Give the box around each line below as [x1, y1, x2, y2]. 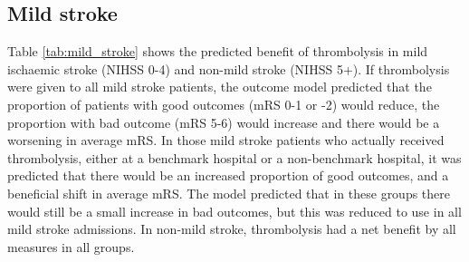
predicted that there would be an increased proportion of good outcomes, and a [7, 166, 449, 185]
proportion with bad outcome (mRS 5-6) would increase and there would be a [7, 112, 440, 131]
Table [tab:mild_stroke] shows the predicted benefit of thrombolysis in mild [7, 42, 428, 61]
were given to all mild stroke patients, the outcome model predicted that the [7, 77, 432, 96]
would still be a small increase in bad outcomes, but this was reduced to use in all [7, 201, 462, 220]
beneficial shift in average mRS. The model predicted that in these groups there [7, 183, 451, 202]
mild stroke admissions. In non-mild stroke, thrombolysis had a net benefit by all [7, 219, 456, 238]
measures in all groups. [7, 237, 135, 256]
